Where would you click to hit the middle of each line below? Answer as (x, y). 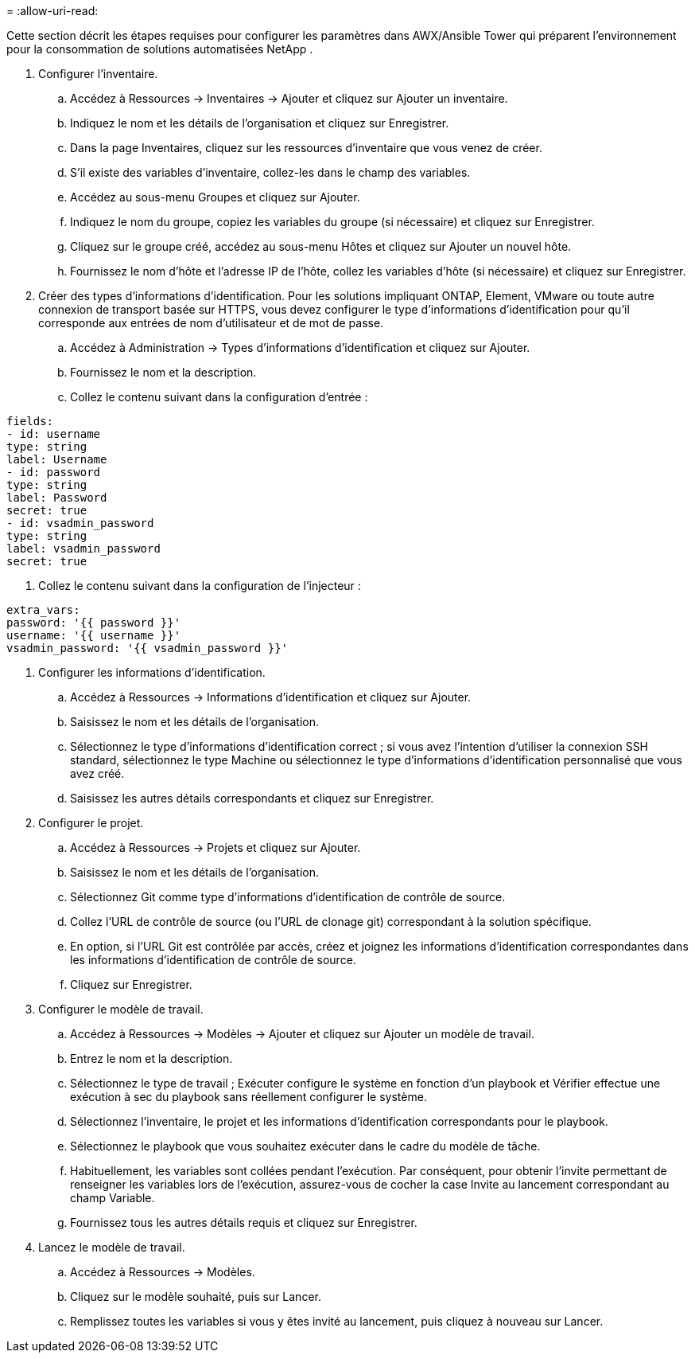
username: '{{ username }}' (94, 635)
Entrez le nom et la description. (151, 1058)
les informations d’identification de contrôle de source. (213, 960)
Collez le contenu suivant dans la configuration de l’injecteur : (200, 586)
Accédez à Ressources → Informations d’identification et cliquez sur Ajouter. (271, 697)
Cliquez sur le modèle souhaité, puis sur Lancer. (196, 1297)
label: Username (57, 459)
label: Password (57, 498)
